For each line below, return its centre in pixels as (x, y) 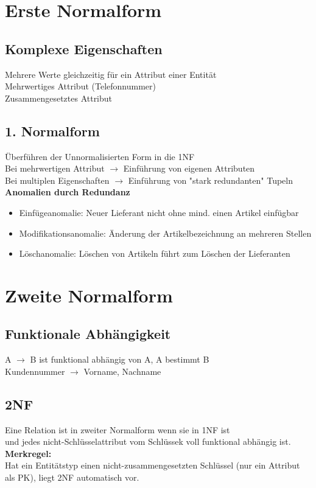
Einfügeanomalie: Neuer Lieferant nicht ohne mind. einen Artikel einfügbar (159, 212)
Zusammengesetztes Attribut (59, 98)
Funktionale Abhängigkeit (88, 334)
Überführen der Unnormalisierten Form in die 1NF (100, 156)
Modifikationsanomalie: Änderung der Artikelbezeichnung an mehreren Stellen (165, 233)
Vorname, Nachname (122, 371)
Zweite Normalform (89, 295)
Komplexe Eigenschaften (84, 48)
